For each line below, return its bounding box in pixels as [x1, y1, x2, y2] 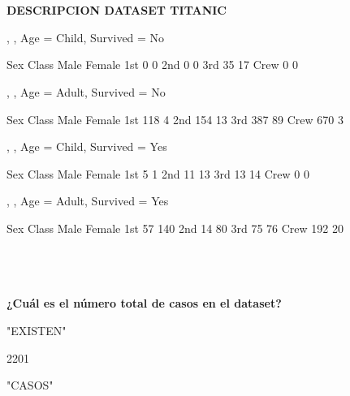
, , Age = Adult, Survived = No [6, 83, 166, 100]
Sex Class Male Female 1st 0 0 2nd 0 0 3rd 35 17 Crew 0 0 [6, 56, 298, 73]
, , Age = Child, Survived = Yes [6, 138, 167, 155]
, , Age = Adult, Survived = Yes [6, 192, 169, 209]
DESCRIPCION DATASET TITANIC [6, 2, 227, 19]
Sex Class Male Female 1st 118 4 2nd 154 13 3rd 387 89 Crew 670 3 [6, 110, 344, 127]
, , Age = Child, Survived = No [6, 28, 165, 45]
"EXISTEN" [6, 321, 67, 338]
